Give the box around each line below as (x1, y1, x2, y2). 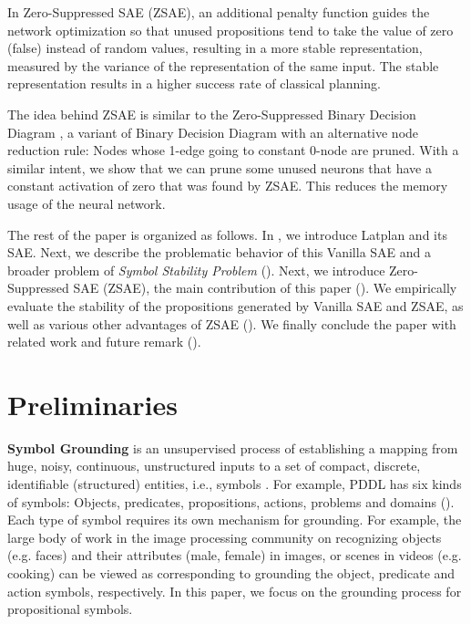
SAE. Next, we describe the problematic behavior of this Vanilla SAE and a (7, 243, 432, 262)
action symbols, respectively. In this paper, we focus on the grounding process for (7, 581, 462, 600)
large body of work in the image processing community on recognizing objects (7, 527, 442, 546)
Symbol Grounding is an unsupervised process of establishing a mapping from (7, 438, 458, 457)
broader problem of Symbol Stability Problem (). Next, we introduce (7, 260, 385, 279)
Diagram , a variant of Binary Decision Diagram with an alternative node (7, 122, 419, 141)
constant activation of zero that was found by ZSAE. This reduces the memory (7, 176, 448, 195)
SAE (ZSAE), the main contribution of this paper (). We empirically (73, 278, 457, 297)
